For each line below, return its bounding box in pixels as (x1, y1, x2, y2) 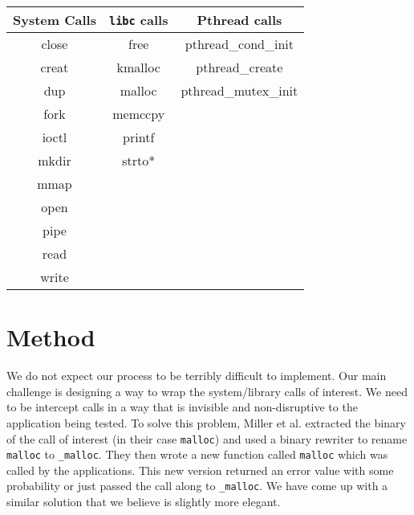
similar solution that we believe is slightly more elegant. (6, 493, 281, 510)
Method (6, 321, 95, 354)
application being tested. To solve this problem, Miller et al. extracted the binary (6, 414, 406, 431)
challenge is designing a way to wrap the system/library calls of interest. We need (6, 382, 408, 399)
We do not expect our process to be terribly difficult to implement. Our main (6, 367, 387, 384)
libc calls (108, 10, 168, 29)
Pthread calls (197, 10, 282, 29)
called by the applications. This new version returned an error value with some (6, 461, 394, 478)
